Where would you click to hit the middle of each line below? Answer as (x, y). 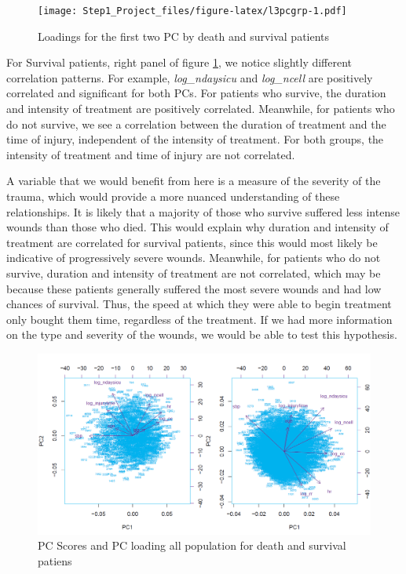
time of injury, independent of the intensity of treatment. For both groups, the (195, 139)
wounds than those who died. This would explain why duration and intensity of (198, 227)
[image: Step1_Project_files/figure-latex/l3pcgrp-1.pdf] (192, 11)
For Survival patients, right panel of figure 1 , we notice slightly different (179, 62)
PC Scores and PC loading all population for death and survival (192, 545)
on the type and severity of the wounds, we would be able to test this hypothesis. (202, 334)
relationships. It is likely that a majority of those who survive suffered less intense (203, 211)
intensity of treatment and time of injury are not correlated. (151, 154)
